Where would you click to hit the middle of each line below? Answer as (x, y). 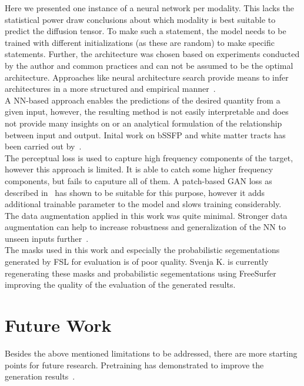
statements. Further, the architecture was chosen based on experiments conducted (152, 54)
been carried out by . (43, 146)
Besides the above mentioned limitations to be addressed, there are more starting (151, 353)
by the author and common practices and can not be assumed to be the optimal (149, 65)
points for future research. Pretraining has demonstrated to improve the (134, 365)
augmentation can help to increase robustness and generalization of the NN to (145, 227)
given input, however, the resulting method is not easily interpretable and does (147, 112)
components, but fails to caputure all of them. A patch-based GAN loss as (138, 180)
